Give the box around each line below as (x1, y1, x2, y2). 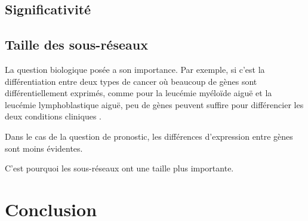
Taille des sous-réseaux (5, 35, 148, 54)
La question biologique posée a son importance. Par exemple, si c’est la (5, 63, 265, 75)
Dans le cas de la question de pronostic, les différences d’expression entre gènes (5, 130, 293, 142)
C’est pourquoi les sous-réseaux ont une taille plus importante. (5, 162, 234, 174)
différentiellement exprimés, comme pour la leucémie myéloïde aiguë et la (5, 87, 272, 99)
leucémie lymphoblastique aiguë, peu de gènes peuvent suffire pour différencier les (5, 98, 304, 110)
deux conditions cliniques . (5, 110, 101, 122)
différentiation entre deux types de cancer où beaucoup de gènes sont (5, 75, 257, 87)
